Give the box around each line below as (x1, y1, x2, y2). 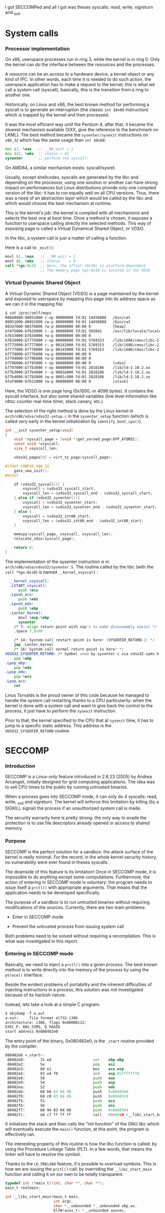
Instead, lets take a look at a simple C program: (5, 1001, 100, 1007)
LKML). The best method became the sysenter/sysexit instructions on (5, 132, 148, 138)
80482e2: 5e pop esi (7, 1062, 115, 1067)
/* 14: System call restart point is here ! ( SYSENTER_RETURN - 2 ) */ (14, 638, 155, 643)
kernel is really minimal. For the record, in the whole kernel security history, (5, 854, 157, 860)
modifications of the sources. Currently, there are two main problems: (5, 904, 146, 910)
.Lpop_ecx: (5, 679, 27, 684)
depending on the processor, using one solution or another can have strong (5, 179, 158, 185)
